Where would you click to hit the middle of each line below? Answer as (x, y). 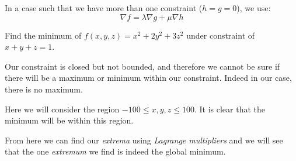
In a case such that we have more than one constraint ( (104, 8)
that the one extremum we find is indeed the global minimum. (115, 151)
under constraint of (221, 35)
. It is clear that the (229, 109)
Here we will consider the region (62, 109)
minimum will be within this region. (69, 120)
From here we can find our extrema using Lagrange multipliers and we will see (144, 140)
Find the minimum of (43, 35)
